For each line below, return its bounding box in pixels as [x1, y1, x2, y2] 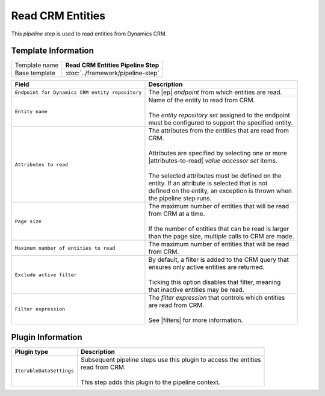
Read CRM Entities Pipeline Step [65, 61, 159, 69]
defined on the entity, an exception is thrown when [148, 187, 292, 195]
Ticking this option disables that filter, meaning [148, 278, 281, 286]
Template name [14, 61, 59, 69]
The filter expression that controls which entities [148, 294, 285, 302]
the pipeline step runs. [148, 194, 212, 203]
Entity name [14, 108, 48, 114]
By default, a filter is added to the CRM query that [148, 256, 289, 264]
